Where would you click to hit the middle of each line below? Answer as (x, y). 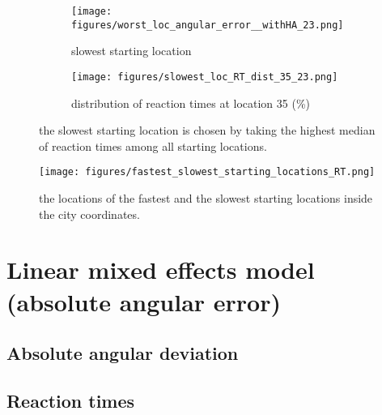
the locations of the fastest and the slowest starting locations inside (206, 198)
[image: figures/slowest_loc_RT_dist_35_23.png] (205, 77)
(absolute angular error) (144, 301)
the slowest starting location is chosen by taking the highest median (207, 130)
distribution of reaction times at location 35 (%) (191, 103)
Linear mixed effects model (161, 270)
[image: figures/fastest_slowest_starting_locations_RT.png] (207, 172)
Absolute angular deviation (123, 353)
